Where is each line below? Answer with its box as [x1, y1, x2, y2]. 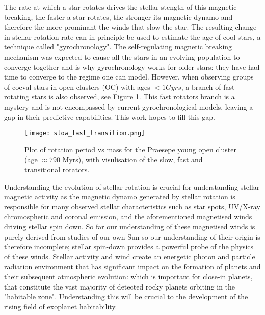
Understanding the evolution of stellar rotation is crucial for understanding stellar [4, 181, 260, 192]
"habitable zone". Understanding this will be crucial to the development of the [4, 291, 248, 302]
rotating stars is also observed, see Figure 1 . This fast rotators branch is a [4, 91, 235, 102]
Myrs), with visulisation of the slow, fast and [62, 154, 203, 165]
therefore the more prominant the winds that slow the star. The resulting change [4, 21, 257, 32]
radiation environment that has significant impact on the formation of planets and [4, 261, 261, 272]
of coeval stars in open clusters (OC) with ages [4, 81, 150, 92]
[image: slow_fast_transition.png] [24, 129, 145, 137]
